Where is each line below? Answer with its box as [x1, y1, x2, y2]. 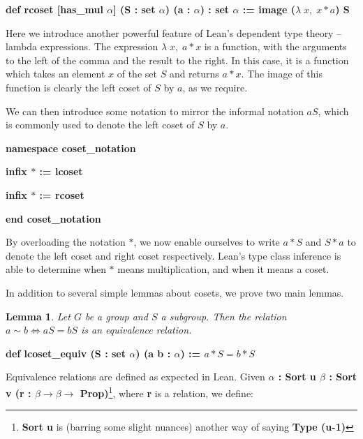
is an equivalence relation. [81, 322, 192, 337]
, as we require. [182, 80, 248, 94]
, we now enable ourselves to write [133, 235, 280, 249]
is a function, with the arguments [204, 39, 347, 54]
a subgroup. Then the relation [161, 308, 287, 323]
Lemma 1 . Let [6, 308, 71, 323]
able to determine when [6, 262, 106, 276]
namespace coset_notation [6, 140, 136, 155]
